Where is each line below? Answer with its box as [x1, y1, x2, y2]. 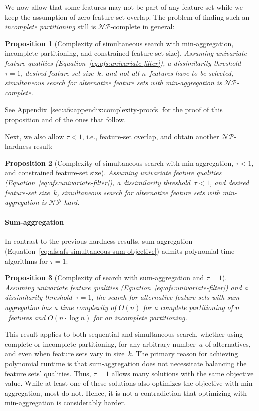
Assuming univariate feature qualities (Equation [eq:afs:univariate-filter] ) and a [5, 282, 248, 292]
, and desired [209, 177, 249, 187]
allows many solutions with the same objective [111, 368, 254, 378]
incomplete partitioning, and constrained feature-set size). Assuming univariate [5, 48, 247, 58]
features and [8, 312, 46, 322]
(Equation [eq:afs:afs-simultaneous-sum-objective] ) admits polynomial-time [5, 246, 235, 256]
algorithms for [5, 255, 48, 266]
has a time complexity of [41, 302, 116, 313]
